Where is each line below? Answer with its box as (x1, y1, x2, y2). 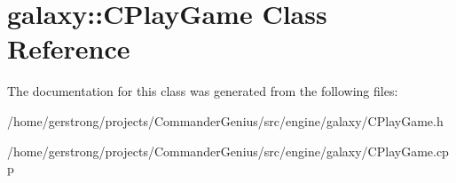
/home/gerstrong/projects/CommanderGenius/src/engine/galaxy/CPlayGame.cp (7, 141, 449, 160)
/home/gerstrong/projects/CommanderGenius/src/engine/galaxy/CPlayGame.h (7, 111, 444, 130)
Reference (7, 30, 130, 67)
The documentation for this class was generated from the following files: (7, 82, 398, 100)
